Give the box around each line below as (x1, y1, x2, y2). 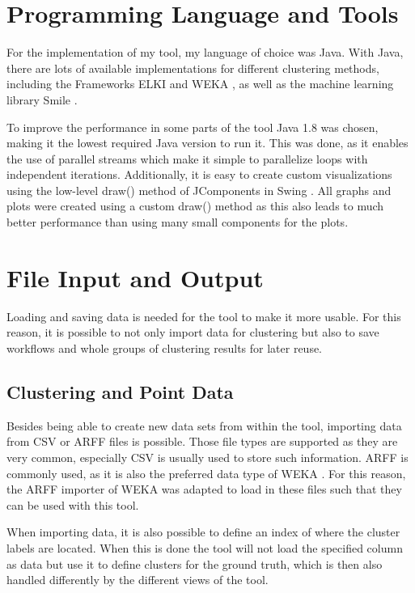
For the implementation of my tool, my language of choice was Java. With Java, (6, 44, 404, 61)
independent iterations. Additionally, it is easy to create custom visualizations (6, 166, 392, 183)
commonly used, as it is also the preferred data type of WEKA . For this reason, (6, 464, 406, 481)
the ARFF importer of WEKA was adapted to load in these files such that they (6, 481, 402, 498)
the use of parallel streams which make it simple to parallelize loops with (6, 150, 368, 167)
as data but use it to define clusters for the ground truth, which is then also (6, 555, 383, 572)
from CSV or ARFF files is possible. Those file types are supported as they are (6, 433, 398, 450)
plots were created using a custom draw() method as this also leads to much (6, 197, 384, 214)
